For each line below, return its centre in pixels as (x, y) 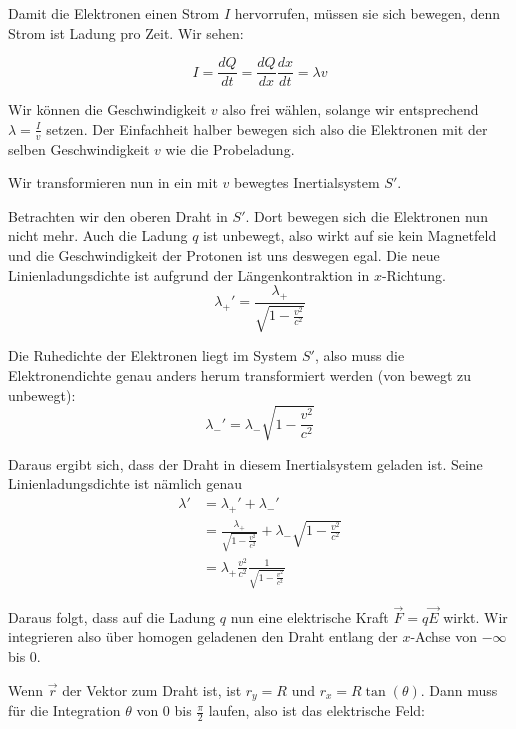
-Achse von (443, 636)
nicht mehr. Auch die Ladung (98, 235)
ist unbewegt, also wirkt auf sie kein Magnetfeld (350, 235)
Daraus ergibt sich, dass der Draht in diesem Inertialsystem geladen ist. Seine (245, 463)
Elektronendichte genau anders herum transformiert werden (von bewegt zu (240, 375)
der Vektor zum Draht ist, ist (152, 689)
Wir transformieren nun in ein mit (113, 182)
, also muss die (359, 355)
